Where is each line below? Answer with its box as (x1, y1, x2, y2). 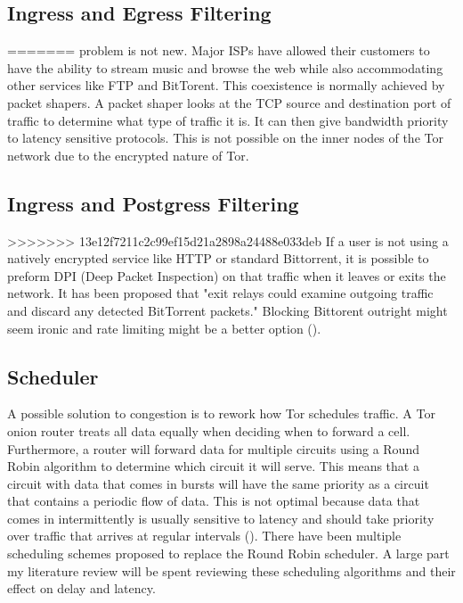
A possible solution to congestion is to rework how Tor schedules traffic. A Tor (7, 404, 435, 423)
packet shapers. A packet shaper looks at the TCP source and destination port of (7, 93, 451, 112)
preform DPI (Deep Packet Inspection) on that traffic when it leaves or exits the (7, 266, 446, 285)
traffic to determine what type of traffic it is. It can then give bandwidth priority (7, 111, 449, 129)
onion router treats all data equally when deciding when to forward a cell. (7, 421, 410, 440)
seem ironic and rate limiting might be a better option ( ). (7, 318, 321, 337)
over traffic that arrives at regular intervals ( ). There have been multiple (7, 526, 402, 545)
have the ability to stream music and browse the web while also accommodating (7, 58, 443, 77)
